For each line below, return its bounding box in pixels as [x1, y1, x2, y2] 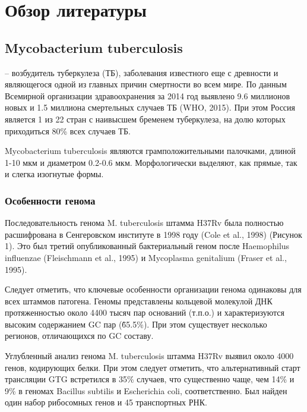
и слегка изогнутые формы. [5, 168, 104, 180]
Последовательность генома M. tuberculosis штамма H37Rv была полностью [5, 216, 284, 229]
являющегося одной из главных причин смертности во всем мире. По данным [5, 78, 287, 90]
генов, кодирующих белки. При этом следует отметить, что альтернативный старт [5, 361, 300, 373]
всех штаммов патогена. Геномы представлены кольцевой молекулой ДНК [5, 294, 273, 307]
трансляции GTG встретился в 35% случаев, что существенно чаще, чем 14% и [5, 373, 295, 385]
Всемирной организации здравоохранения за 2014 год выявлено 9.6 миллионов [5, 89, 290, 102]
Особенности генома [5, 193, 96, 207]
